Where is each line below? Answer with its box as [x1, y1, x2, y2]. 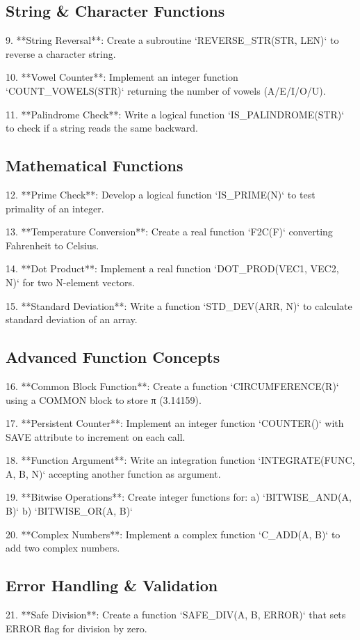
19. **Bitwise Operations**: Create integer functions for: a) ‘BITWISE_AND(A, [6, 490, 352, 504]
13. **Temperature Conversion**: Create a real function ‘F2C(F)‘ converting [6, 224, 333, 239]
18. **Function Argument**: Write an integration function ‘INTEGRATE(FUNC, [6, 453, 355, 467]
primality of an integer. [6, 201, 104, 215]
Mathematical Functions [6, 155, 183, 176]
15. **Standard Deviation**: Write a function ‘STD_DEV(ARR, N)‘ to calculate [6, 298, 352, 313]
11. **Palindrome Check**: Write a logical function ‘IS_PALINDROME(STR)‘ [6, 107, 345, 121]
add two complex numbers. [6, 540, 120, 555]
